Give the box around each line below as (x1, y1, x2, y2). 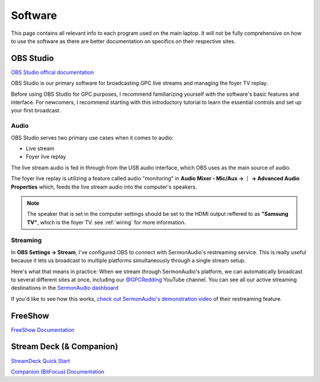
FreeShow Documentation (11, 326, 75, 334)
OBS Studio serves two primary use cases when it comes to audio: (11, 134, 174, 141)
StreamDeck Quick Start (11, 357, 71, 364)
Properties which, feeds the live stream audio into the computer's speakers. (11, 183, 197, 190)
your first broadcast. (11, 107, 61, 114)
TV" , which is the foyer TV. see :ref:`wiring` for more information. (27, 219, 186, 226)
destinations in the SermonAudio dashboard (11, 284, 119, 292)
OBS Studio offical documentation (11, 69, 94, 76)
